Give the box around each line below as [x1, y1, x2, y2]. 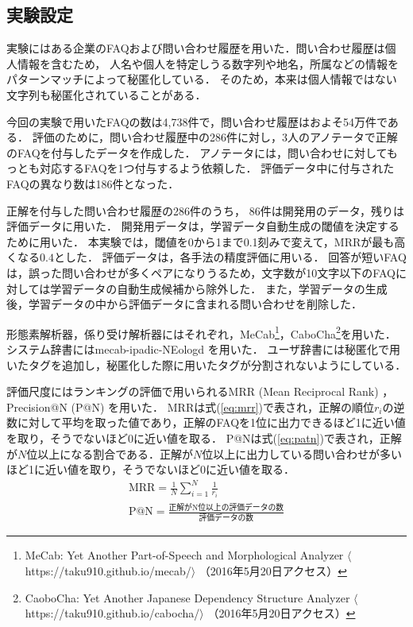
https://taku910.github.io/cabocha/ [25, 605, 200, 621]
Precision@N [6, 398, 68, 415]
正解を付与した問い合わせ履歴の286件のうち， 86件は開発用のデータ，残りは [6, 202, 404, 219]
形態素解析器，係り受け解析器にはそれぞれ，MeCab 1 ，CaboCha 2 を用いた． [6, 323, 396, 342]
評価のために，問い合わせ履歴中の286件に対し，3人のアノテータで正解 [32, 129, 398, 145]
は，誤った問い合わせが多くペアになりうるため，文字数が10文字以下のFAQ [6, 264, 396, 281]
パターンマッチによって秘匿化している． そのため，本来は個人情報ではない [6, 71, 397, 87]
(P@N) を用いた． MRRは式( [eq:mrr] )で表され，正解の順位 [71, 398, 374, 415]
